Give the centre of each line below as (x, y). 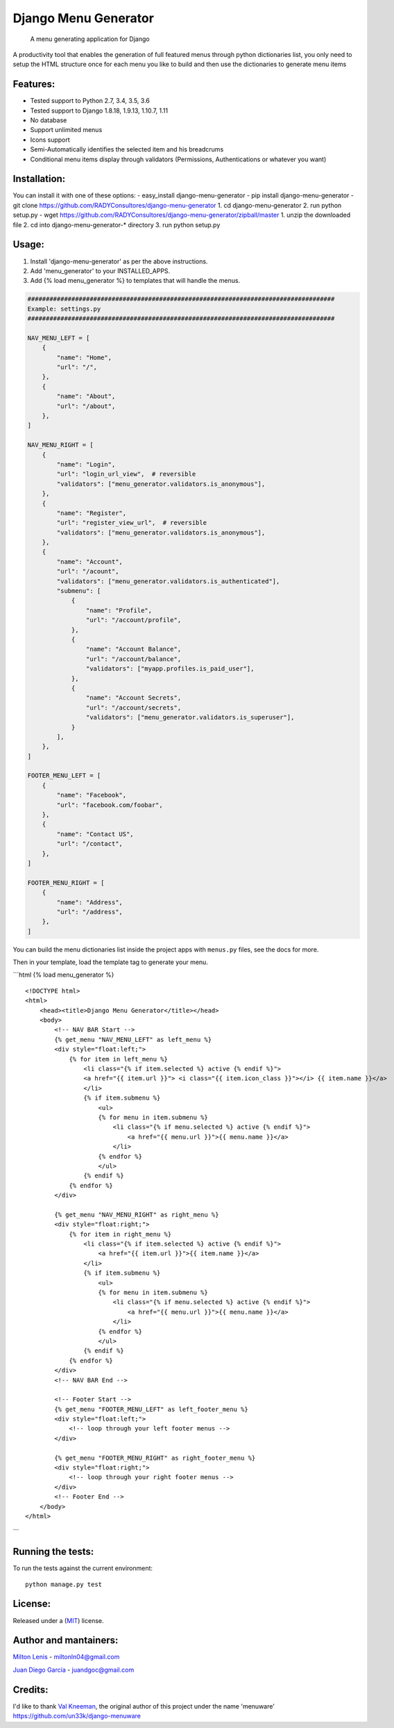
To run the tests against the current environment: (83, 1568)
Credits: (31, 1689)
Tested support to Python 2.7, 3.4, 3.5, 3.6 (90, 101)
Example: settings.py (64, 309)
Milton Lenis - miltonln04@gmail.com (66, 1657)
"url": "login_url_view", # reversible (126, 474)
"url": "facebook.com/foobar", (110, 805)
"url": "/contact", (89, 844)
